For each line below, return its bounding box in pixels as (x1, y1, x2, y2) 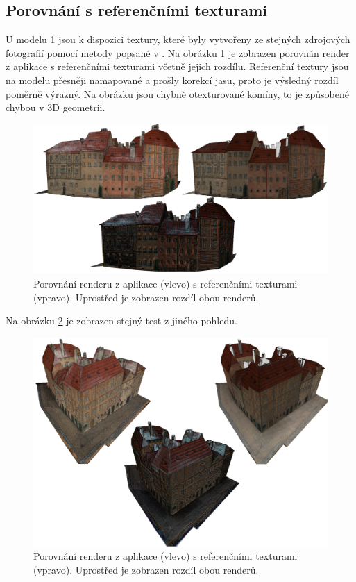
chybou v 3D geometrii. (6, 100, 105, 115)
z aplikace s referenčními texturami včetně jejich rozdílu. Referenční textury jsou (6, 59, 349, 74)
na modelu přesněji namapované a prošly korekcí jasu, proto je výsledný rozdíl (6, 72, 339, 87)
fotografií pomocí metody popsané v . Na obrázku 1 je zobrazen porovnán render (6, 45, 350, 60)
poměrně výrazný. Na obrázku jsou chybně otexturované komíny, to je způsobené (6, 86, 349, 101)
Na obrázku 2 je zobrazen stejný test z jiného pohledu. (6, 313, 237, 328)
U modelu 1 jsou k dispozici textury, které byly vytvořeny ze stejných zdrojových (6, 32, 350, 47)
